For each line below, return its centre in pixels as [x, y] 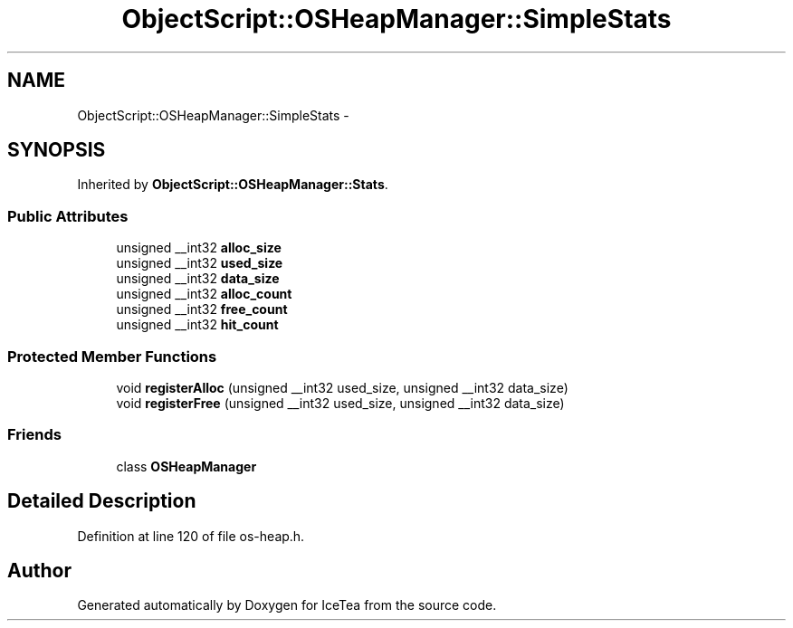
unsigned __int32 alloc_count [204, 294]
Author [39, 570]
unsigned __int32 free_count [202, 309]
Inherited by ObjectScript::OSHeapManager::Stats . [233, 185]
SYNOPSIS [57, 150]
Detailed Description [102, 501]
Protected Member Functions [112, 356]
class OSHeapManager [186, 466]
